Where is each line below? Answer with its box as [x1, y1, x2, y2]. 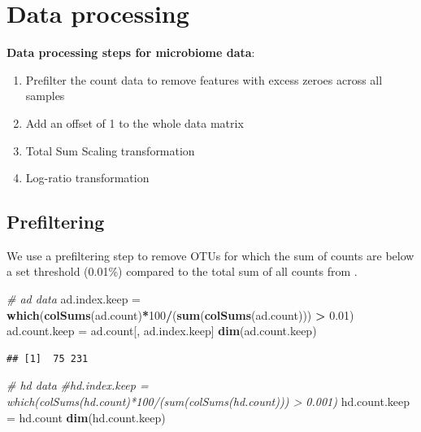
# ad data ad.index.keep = [7, 290, 141, 308]
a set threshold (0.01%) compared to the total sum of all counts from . [7, 263, 358, 280]
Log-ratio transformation [25, 169, 150, 186]
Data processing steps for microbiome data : [7, 44, 255, 61]
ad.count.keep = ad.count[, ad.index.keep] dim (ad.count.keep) [7, 322, 317, 339]
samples [25, 87, 65, 104]
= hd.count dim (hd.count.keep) [7, 408, 166, 425]
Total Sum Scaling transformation [25, 142, 195, 159]
